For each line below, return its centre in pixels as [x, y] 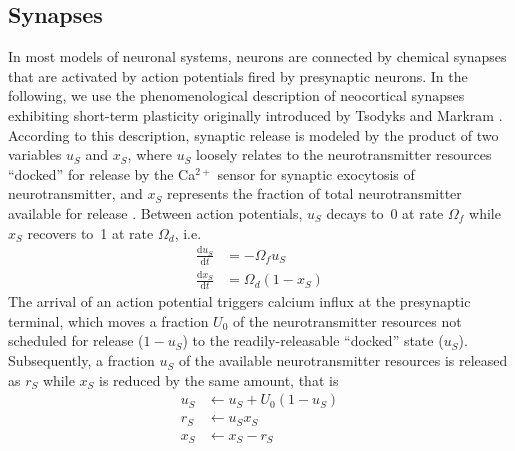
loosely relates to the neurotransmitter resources [344, 154]
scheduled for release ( [76, 340]
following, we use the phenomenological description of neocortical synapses [236, 95]
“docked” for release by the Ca [102, 173]
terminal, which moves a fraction [108, 320]
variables [35, 154]
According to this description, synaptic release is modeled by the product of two [253, 134]
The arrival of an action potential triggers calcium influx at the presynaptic [239, 301]
